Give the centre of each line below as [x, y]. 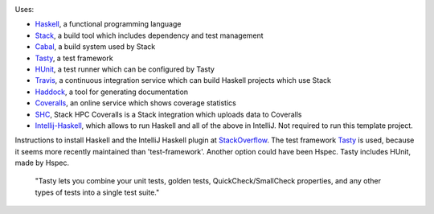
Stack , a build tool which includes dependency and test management [149, 35]
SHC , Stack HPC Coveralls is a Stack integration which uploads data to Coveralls [168, 114]
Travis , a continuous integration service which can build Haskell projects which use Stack [183, 80]
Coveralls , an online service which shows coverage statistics [135, 103]
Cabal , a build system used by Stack [95, 47]
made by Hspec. [42, 163]
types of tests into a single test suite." [97, 192]
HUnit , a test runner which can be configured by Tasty [125, 69]
